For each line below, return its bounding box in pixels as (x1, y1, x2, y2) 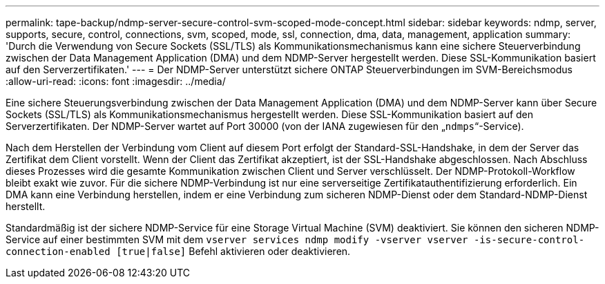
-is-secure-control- (473, 234, 585, 245)
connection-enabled (6, 246, 111, 257)
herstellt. (6, 200, 46, 212)
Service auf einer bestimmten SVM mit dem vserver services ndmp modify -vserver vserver (6, 234, 468, 245)
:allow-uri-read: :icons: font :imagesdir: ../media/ (6, 75, 226, 87)
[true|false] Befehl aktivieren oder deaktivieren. (116, 245, 351, 257)
